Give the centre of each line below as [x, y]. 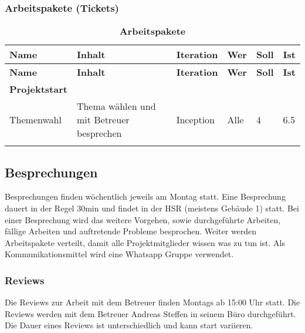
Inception [196, 120]
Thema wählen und [116, 106]
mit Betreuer [103, 120]
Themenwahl [35, 120]
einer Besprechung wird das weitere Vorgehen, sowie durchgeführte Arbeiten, [143, 219]
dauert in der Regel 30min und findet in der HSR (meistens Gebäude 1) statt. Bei [152, 208]
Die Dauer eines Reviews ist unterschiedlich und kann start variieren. [129, 325]
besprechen [99, 133]
